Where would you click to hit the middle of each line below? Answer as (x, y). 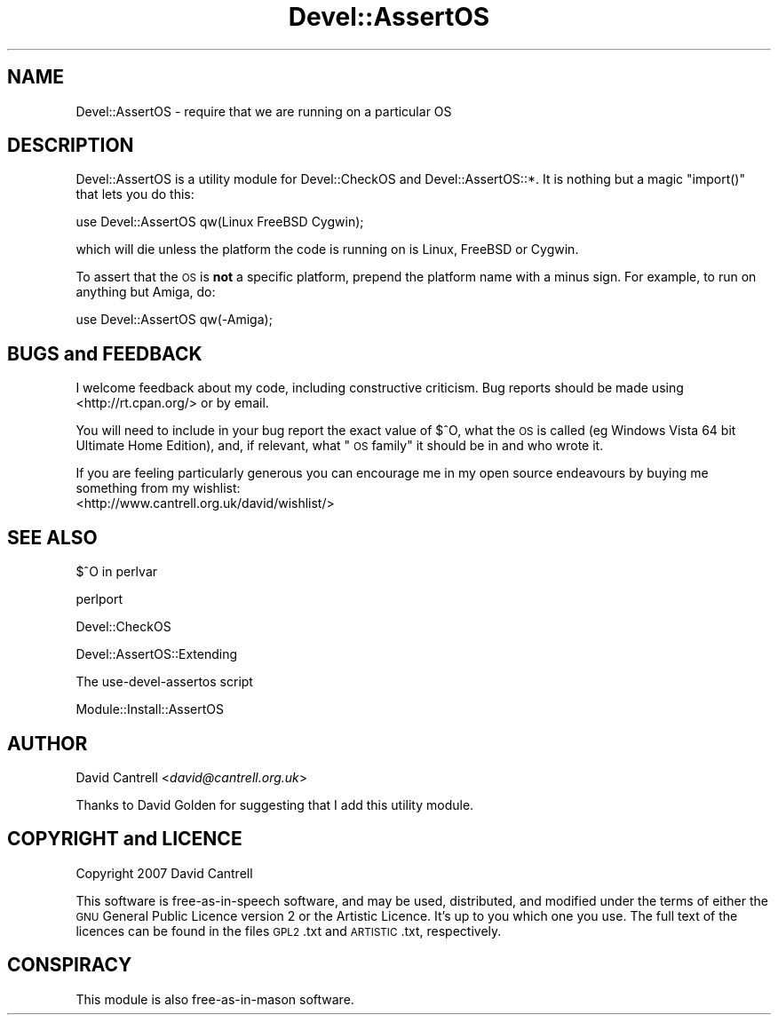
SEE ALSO (52, 537)
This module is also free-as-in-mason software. (215, 999)
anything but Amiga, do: (146, 292)
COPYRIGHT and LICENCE (125, 839)
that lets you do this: (135, 194)
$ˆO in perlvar (117, 572)
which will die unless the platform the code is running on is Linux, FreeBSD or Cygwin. (327, 250)
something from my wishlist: (158, 488)
